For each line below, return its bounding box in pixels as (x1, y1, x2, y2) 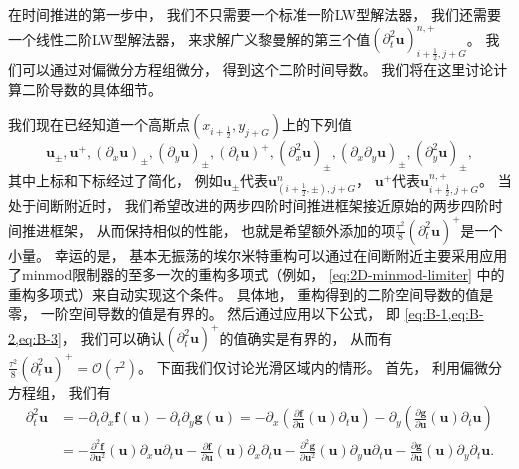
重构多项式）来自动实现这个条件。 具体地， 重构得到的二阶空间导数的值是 (8, 283, 494, 304)
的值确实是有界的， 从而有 (219, 327, 393, 348)
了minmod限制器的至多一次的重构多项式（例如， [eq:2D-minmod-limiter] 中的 (8, 264, 505, 285)
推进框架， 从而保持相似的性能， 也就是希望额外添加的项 (21, 219, 396, 240)
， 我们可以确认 (61, 327, 165, 348)
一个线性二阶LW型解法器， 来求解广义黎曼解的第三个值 (8, 28, 371, 49)
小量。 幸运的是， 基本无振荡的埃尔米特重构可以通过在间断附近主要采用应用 (8, 244, 508, 265)
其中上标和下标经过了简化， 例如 (8, 170, 223, 191)
